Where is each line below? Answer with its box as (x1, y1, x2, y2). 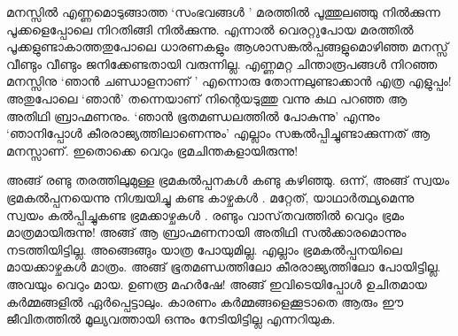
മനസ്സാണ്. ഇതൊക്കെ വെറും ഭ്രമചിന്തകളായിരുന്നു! (6, 141, 299, 159)
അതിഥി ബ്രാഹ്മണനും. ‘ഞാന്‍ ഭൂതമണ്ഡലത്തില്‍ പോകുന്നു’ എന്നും (6, 106, 380, 125)
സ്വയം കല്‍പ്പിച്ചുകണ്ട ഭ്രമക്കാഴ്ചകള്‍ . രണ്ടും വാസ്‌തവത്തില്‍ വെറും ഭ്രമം (6, 205, 405, 224)
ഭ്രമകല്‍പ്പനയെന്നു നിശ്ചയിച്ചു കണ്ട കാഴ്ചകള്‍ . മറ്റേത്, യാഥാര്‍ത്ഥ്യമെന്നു (6, 187, 415, 206)
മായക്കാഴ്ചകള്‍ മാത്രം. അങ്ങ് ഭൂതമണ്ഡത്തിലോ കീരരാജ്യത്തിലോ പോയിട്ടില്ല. (6, 257, 441, 276)
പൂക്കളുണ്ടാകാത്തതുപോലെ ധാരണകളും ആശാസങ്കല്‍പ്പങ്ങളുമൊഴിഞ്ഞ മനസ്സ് (6, 37, 448, 56)
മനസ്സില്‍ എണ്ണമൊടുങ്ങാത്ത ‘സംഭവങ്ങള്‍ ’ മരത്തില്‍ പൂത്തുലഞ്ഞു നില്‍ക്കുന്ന (6, 3, 440, 20)
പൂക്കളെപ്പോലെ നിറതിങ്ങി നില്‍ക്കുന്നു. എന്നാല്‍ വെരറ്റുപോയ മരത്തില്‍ (6, 19, 414, 38)
